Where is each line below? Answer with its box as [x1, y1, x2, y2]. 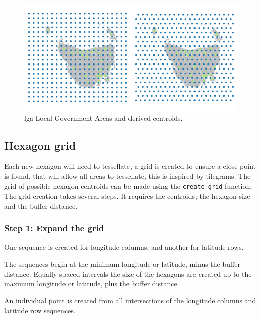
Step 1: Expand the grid [4, 222, 104, 234]
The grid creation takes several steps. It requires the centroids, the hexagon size [4, 190, 250, 201]
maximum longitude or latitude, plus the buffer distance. [4, 278, 179, 289]
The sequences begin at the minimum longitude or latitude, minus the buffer [4, 259, 240, 269]
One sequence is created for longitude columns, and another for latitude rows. [4, 241, 244, 252]
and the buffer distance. [4, 200, 78, 211]
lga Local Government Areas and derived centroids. [24, 112, 183, 123]
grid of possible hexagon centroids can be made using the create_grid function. [4, 180, 252, 191]
